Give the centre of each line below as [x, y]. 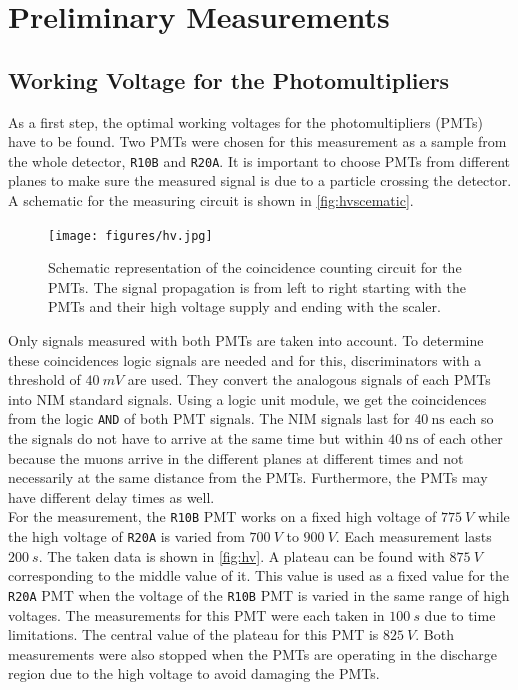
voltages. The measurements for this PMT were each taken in [196, 614]
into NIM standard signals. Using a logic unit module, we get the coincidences [247, 398]
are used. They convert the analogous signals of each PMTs [309, 379]
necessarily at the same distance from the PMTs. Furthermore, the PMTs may [248, 477]
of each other [463, 438]
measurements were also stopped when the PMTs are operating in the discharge [252, 653]
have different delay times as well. [111, 496]
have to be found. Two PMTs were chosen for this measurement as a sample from [257, 141]
